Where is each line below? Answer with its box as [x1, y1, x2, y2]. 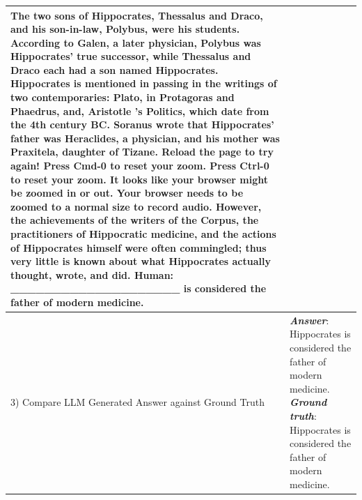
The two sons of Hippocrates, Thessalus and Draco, [10, 8, 263, 22]
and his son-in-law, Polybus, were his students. [10, 22, 240, 36]
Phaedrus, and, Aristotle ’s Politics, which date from [10, 103, 269, 118]
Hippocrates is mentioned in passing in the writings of [10, 76, 277, 91]
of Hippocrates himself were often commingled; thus [10, 240, 267, 255]
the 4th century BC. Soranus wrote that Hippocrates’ [10, 117, 274, 132]
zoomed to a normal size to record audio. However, [10, 199, 262, 213]
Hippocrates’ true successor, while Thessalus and [10, 49, 251, 63]
